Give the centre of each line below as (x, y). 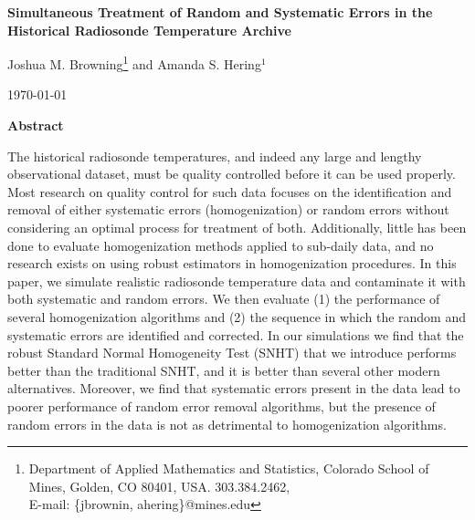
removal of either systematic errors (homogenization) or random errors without (228, 209)
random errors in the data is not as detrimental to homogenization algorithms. (227, 424)
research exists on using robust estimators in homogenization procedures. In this (232, 263)
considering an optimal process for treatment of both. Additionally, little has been (237, 227)
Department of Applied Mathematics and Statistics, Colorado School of (229, 468)
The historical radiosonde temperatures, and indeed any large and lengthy (215, 156)
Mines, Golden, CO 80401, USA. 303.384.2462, (159, 486)
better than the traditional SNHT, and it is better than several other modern (224, 370)
